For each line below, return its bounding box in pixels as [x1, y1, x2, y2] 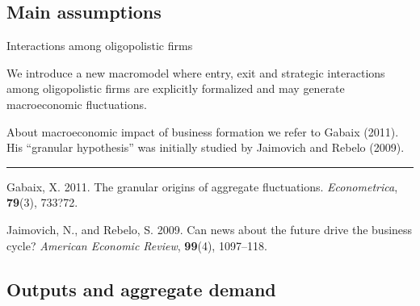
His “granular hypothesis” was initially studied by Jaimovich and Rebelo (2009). [6, 139, 405, 156]
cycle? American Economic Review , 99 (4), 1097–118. [6, 237, 267, 254]
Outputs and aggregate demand [6, 276, 276, 301]
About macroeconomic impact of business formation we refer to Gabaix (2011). [6, 123, 399, 140]
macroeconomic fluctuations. [6, 95, 147, 112]
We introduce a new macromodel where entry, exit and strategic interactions [6, 64, 385, 81]
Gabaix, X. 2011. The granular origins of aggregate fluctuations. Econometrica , [6, 178, 398, 195]
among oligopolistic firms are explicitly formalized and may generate [6, 80, 345, 97]
